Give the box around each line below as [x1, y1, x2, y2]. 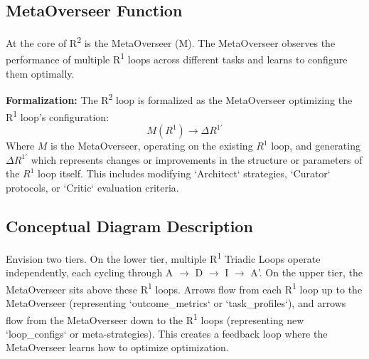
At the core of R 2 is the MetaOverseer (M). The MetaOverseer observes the [6, 33, 336, 50]
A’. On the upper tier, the [250, 265, 363, 280]
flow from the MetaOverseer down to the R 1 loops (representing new [6, 310, 304, 327]
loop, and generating [271, 138, 360, 153]
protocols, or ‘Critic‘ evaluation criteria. [6, 180, 179, 195]
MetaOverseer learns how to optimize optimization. [6, 340, 229, 355]
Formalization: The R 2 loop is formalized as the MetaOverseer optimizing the [6, 90, 353, 107]
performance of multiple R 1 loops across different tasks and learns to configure [6, 50, 348, 67]
